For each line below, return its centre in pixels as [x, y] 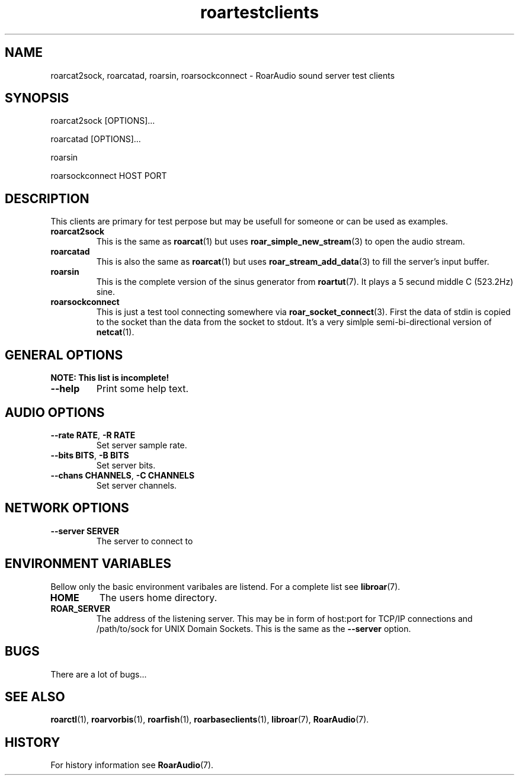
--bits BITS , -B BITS [90, 455]
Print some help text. [142, 389]
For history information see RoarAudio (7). [132, 765]
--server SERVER [85, 531]
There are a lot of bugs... [99, 674]
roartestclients [259, 12]
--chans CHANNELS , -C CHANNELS [123, 475]
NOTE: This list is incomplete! [110, 378]
